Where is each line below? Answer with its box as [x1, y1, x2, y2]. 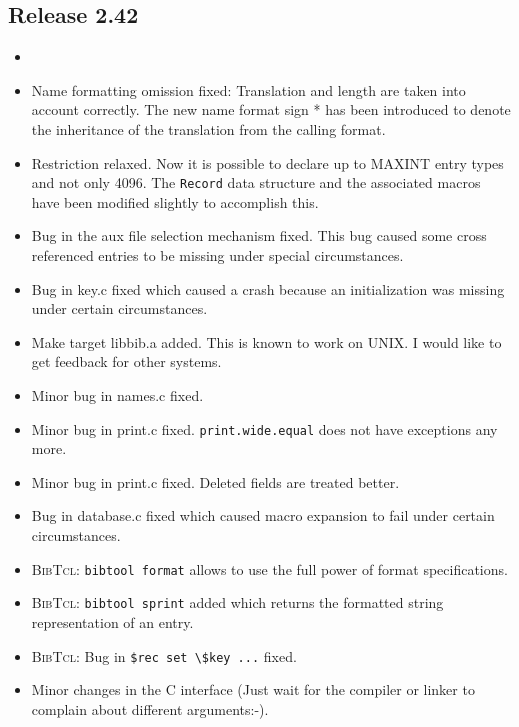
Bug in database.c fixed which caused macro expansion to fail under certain [31, 505, 495, 526]
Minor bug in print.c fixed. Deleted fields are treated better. [31, 471, 400, 492]
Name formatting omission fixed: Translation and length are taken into [31, 79, 466, 100]
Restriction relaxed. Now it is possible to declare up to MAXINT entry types [31, 152, 504, 173]
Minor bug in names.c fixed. [31, 384, 204, 405]
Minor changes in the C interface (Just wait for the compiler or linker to [31, 679, 475, 700]
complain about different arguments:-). [31, 698, 269, 719]
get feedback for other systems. [31, 351, 222, 372]
